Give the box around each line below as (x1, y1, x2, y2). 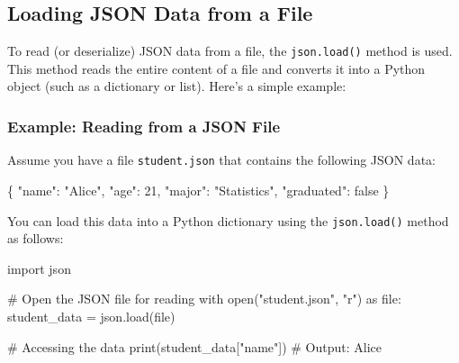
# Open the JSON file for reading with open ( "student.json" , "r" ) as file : (7, 289, 401, 308)
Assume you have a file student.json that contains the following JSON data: (7, 150, 436, 169)
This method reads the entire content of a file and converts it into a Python (7, 59, 426, 77)
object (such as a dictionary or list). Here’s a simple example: (7, 77, 346, 95)
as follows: (7, 229, 64, 248)
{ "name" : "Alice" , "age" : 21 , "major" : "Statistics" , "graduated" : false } (7, 180, 390, 199)
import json (7, 259, 71, 277)
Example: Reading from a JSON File (7, 114, 281, 137)
